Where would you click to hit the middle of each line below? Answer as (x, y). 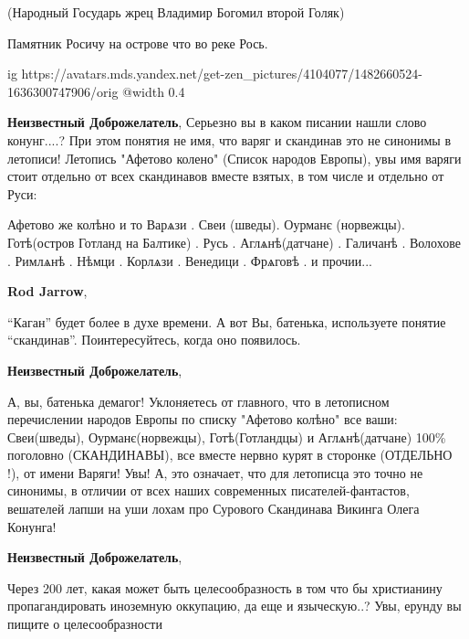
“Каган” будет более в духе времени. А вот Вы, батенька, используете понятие (227, 321)
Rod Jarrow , (47, 291)
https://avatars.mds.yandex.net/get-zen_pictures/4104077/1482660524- (222, 74)
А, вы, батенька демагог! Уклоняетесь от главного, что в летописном (198, 401)
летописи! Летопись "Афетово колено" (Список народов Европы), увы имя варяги (234, 158)
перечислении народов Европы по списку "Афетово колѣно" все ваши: (203, 419)
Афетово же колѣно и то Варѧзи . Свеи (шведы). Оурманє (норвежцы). (206, 224)
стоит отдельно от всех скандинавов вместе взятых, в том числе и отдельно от (226, 176)
